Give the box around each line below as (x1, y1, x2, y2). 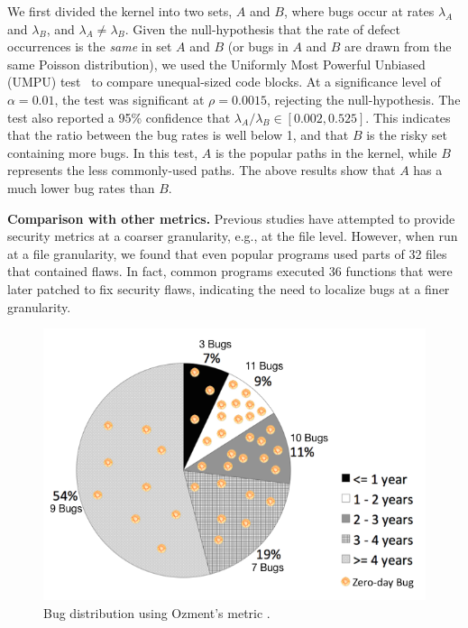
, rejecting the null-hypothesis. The (266, 89, 461, 108)
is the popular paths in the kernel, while (215, 143, 437, 162)
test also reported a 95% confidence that (7, 107, 231, 126)
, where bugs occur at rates (283, 2, 435, 20)
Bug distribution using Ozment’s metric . (43, 603, 271, 622)
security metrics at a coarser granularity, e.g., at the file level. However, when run (7, 226, 458, 245)
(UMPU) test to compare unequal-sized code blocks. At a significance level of (7, 72, 441, 91)
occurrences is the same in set (7, 37, 172, 56)
